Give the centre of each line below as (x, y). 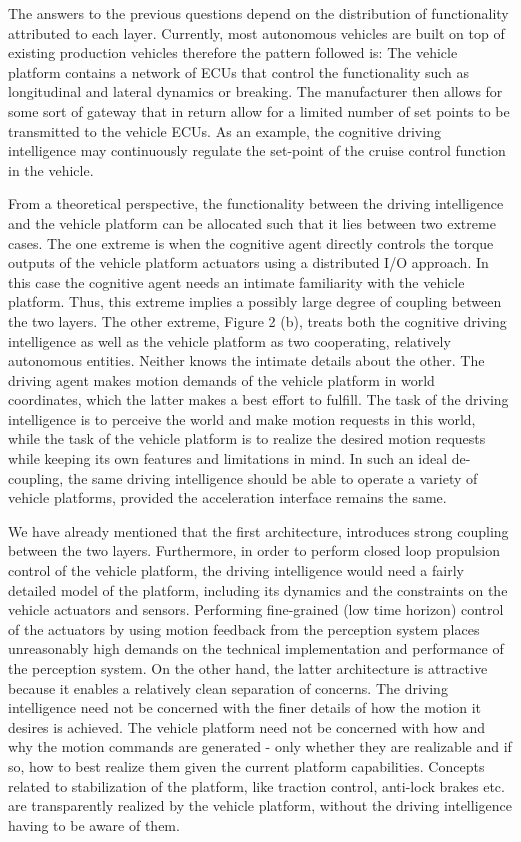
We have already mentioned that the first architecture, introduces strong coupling (258, 530)
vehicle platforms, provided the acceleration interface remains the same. (227, 497)
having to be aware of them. (94, 824)
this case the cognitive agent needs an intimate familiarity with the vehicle (236, 281)
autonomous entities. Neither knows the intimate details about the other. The (246, 360)
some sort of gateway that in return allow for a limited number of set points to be (259, 110)
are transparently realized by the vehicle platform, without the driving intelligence (260, 805)
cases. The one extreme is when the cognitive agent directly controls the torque (251, 242)
